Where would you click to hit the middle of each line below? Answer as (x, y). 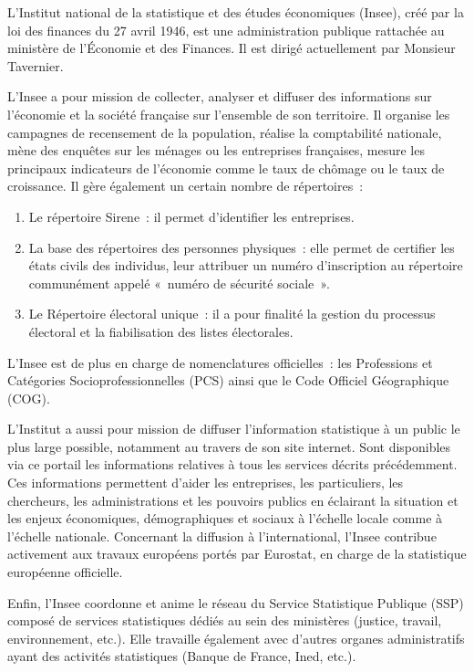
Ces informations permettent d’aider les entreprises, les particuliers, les (206, 483)
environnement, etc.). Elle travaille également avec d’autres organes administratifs (236, 638)
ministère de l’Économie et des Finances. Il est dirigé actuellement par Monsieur (232, 48)
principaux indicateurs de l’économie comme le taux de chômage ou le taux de (226, 168)
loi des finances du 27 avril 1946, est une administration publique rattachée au (226, 30)
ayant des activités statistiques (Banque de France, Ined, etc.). (182, 656)
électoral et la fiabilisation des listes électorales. (161, 331)
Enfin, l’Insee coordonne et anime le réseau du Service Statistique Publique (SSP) (236, 602)
